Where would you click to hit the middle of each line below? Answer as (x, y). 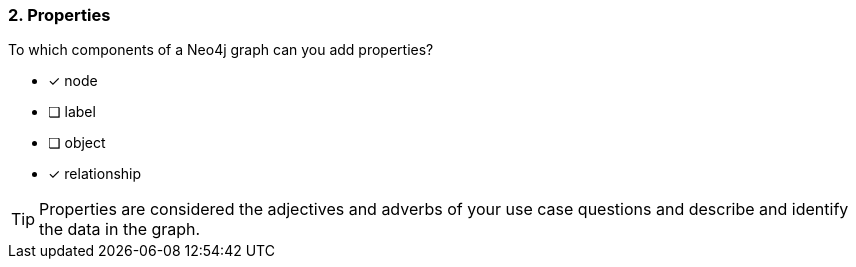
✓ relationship (95, 174)
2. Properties (59, 15)
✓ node (73, 81)
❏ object (77, 143)
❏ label (72, 112)
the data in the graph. (120, 229)
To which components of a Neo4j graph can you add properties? (221, 50)
